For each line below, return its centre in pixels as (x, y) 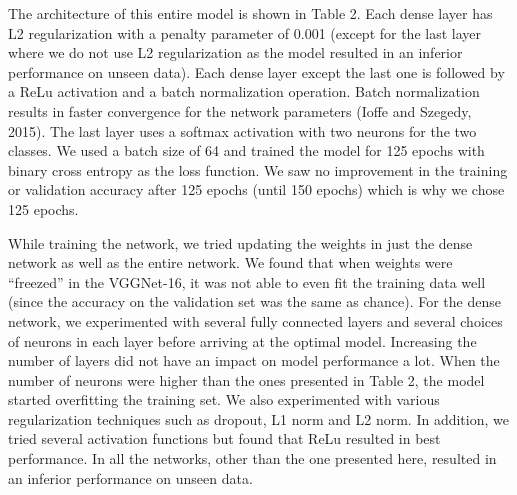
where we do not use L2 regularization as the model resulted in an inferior (235, 52)
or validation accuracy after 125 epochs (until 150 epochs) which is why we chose (256, 189)
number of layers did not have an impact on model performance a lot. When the (254, 360)
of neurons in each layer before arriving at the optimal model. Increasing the (242, 340)
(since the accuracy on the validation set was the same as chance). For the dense (254, 301)
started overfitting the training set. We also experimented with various (224, 399)
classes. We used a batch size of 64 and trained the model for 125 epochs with (246, 150)
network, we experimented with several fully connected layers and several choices (255, 320)
